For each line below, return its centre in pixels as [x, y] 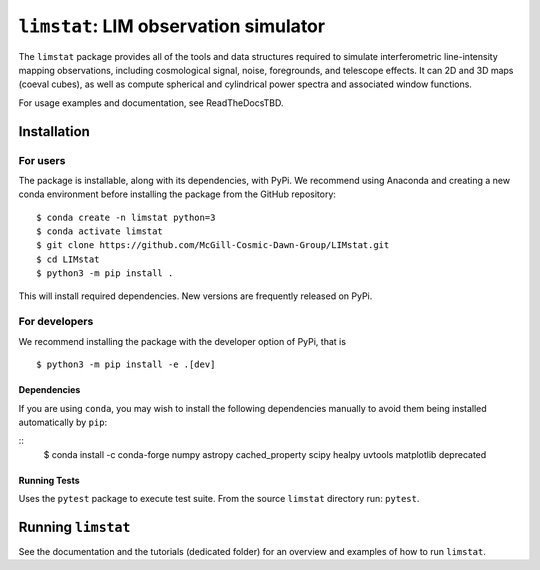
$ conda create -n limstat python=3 [126, 217]
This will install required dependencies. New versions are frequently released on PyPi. [195, 296]
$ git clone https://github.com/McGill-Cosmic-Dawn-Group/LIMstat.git [213, 245]
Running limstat [74, 526]
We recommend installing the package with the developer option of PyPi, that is [182, 341]
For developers [56, 322]
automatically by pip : [63, 422]
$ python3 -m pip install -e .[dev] [126, 364]
